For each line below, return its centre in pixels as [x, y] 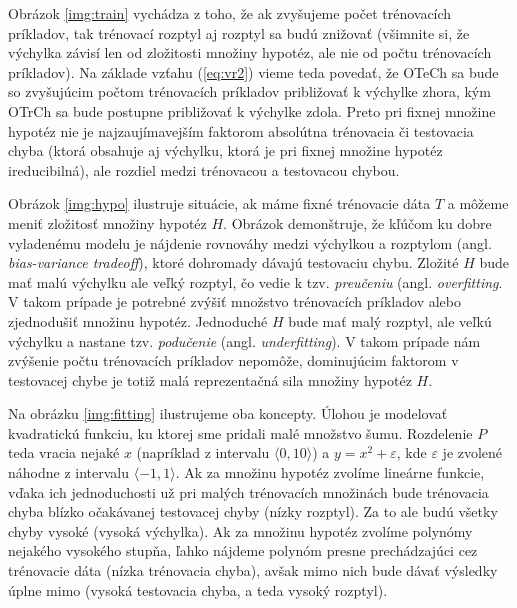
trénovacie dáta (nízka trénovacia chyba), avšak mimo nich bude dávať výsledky [253, 570]
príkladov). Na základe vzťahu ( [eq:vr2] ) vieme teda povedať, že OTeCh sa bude [253, 71]
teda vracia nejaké [64, 452]
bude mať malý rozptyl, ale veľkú [390, 320]
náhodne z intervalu [69, 472]
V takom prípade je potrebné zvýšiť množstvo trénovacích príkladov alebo [234, 301]
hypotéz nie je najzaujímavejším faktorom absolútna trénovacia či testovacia [241, 130]
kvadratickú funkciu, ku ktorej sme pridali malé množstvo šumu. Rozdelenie [240, 432]
